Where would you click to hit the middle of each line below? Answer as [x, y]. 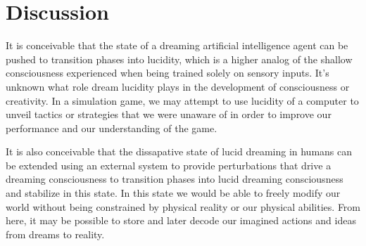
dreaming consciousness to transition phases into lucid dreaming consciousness [175, 179]
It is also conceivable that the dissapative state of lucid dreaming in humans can [179, 151]
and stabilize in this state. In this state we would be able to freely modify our [173, 193]
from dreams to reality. [55, 234]
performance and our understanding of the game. [112, 128]
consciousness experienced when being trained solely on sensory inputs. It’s [168, 73]
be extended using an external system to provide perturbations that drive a [169, 165]
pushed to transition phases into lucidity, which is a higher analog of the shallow [179, 59]
